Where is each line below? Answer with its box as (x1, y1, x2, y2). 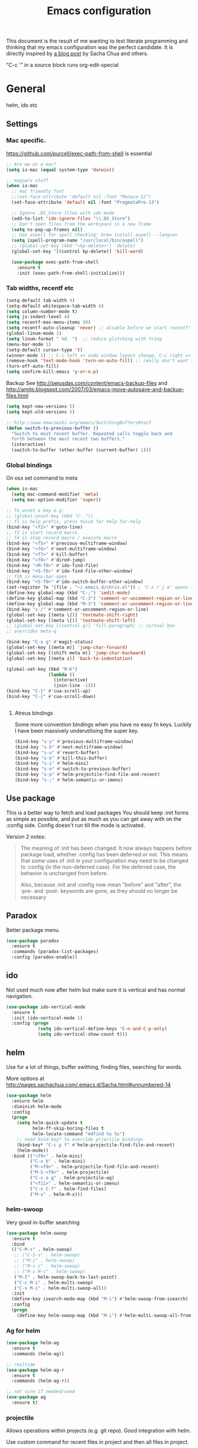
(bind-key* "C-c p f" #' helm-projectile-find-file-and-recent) (16, 1142, 176, 1148)
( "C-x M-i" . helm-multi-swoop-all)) (14, 1285, 107, 1291)
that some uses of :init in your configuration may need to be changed (20, 857, 189, 864)
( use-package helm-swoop (6, 1230, 67, 1236)
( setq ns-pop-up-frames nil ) (11, 226, 83, 233)
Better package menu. (6, 926, 60, 934)
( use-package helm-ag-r (6, 1367, 65, 1373)
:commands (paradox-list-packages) (11, 949, 99, 955)
